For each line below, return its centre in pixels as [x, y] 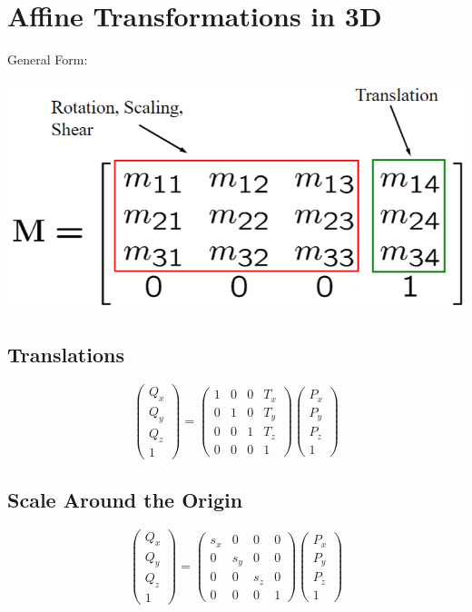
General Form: [48, 59]
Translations [66, 355]
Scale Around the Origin [125, 499]
